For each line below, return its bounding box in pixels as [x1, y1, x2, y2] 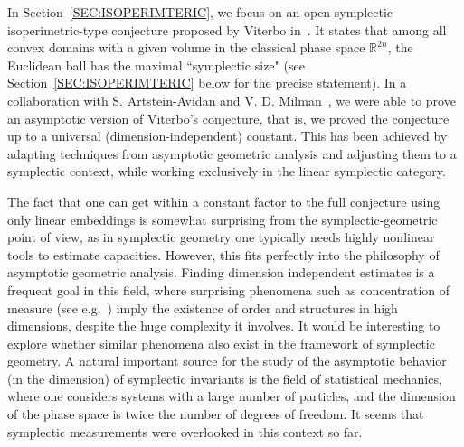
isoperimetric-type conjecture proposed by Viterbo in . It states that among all [7, 20, 447, 39]
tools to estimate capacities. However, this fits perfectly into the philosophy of [7, 245, 440, 264]
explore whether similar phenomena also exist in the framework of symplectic [7, 333, 435, 352]
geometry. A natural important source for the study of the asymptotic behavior [7, 351, 447, 370]
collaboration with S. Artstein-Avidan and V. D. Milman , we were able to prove [7, 90, 456, 109]
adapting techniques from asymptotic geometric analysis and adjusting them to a [7, 144, 457, 163]
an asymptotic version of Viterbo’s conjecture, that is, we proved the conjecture [7, 108, 450, 127]
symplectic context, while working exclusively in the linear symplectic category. [7, 162, 446, 181]
